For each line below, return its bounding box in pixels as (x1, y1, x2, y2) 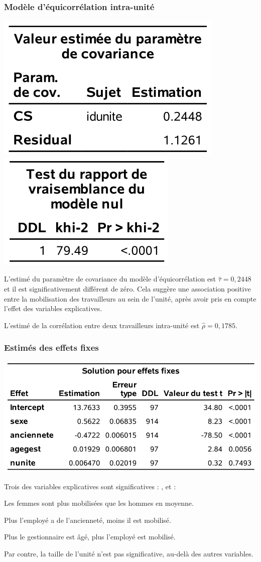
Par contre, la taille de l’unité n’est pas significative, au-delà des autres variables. (4, 548, 253, 558)
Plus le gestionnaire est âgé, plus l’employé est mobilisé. (4, 531, 176, 542)
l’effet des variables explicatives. (4, 303, 102, 314)
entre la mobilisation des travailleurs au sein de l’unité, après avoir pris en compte (4, 293, 256, 304)
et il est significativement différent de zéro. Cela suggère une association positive (4, 284, 251, 294)
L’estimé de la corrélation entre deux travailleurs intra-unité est (4, 320, 200, 330)
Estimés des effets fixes (4, 341, 99, 354)
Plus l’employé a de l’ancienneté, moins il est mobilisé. (4, 514, 171, 525)
